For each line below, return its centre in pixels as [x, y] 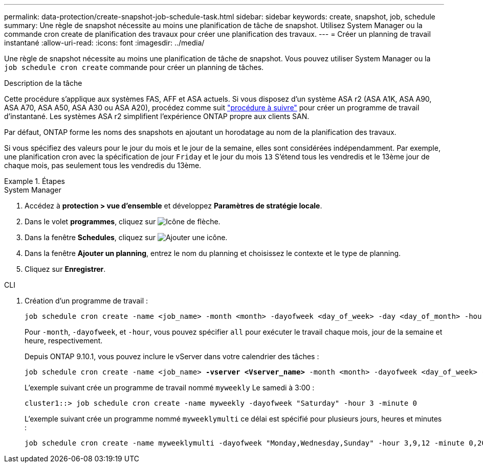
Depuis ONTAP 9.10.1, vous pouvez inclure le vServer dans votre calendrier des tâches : [172, 356]
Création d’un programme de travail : [86, 301]
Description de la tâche [43, 83]
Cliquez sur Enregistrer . [65, 269]
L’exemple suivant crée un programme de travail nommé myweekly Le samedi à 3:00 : [170, 388]
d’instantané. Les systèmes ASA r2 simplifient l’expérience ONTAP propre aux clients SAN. [157, 116]
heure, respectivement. [64, 341]
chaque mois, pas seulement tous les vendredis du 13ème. [103, 165]
